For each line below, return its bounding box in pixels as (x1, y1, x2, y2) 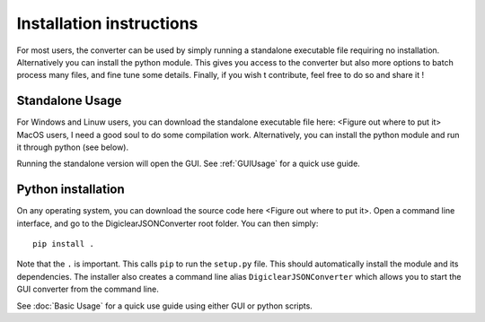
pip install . (32, 239, 94, 249)
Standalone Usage (16, 93, 122, 109)
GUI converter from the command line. (16, 283, 159, 295)
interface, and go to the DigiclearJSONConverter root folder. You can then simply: (16, 218, 319, 229)
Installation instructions (16, 13, 198, 33)
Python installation (16, 182, 125, 197)
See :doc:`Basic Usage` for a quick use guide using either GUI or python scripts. (16, 300, 313, 311)
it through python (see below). (16, 142, 129, 152)
